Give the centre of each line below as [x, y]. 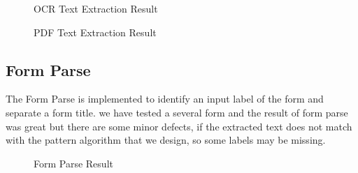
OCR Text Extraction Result [96, 8]
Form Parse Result [73, 163]
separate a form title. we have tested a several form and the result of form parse [177, 112]
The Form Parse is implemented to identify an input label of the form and [165, 99]
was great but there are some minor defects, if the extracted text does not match [179, 126]
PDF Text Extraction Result [95, 32]
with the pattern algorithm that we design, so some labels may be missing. [166, 140]
